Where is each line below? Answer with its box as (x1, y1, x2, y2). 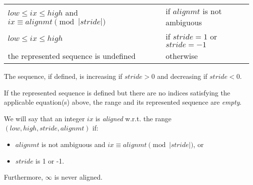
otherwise (165, 50, 198, 61)
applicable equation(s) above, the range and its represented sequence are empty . (4, 97, 242, 107)
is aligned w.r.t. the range (95, 113, 172, 123)
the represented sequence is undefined (8, 50, 136, 61)
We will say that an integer (4, 113, 85, 123)
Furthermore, (4, 172, 43, 182)
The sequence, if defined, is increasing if (4, 71, 123, 81)
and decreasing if (157, 71, 208, 81)
